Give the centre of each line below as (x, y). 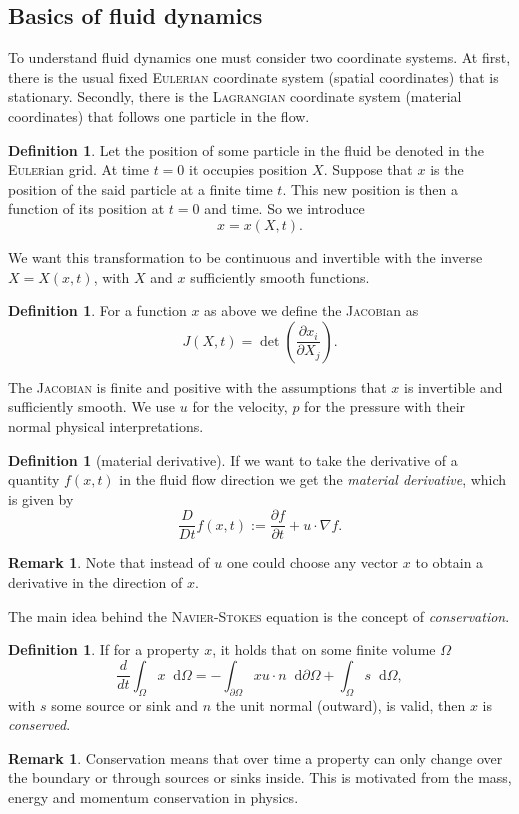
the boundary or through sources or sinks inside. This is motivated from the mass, (260, 777)
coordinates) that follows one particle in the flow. (159, 115)
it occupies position (248, 169)
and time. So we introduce (284, 208)
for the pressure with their (385, 406)
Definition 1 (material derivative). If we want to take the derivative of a (233, 459)
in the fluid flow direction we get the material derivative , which (313, 479)
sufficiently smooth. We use (92, 406)
